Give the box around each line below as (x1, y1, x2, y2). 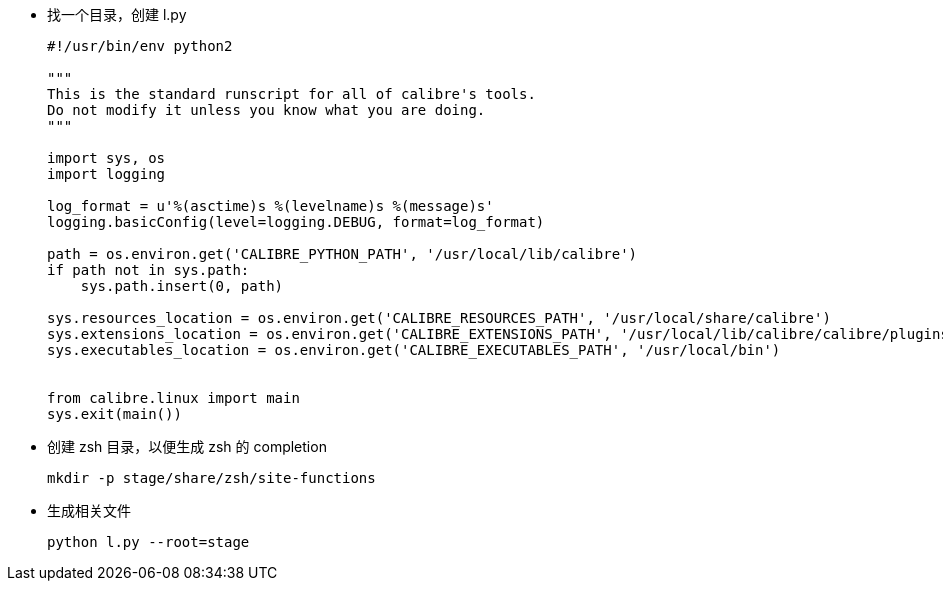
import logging (47, 166, 166, 182)
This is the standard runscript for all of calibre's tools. (47, 86, 536, 102)
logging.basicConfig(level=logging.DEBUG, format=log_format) (47, 214, 545, 230)
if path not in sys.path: (47, 262, 250, 278)
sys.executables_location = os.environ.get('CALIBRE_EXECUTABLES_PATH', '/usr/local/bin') (47, 342, 781, 358)
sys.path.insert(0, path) (80, 278, 284, 294)
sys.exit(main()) (47, 406, 182, 422)
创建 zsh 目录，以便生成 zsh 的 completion (47, 438, 327, 455)
